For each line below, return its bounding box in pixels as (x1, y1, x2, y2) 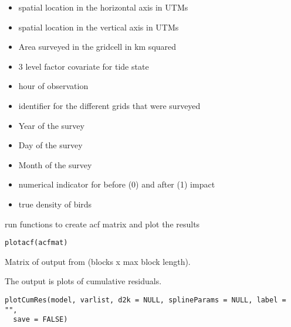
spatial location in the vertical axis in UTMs (18, 21, 179, 33)
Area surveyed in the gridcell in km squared (18, 40, 177, 53)
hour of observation (18, 80, 89, 92)
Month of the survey (18, 158, 92, 171)
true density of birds (18, 197, 92, 210)
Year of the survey (18, 119, 84, 131)
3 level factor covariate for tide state (18, 60, 149, 72)
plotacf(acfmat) (5, 239, 68, 247)
